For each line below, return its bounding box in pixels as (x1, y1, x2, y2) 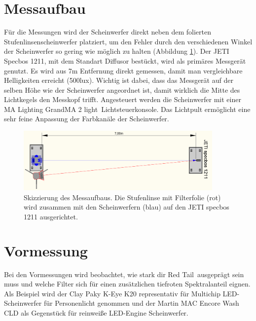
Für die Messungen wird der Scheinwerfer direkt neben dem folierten (4, 27, 211, 37)
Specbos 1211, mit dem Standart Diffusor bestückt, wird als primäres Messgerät (4, 55, 246, 66)
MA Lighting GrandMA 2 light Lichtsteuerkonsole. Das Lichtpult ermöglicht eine (4, 104, 251, 114)
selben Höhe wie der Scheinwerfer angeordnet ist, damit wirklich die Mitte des (4, 84, 240, 95)
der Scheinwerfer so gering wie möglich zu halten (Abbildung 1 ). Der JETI (4, 46, 229, 56)
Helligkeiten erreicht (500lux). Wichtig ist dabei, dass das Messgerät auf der (4, 75, 233, 85)
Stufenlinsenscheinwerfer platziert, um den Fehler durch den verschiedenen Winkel (4, 36, 253, 46)
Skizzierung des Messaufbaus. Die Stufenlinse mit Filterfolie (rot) (24, 192, 221, 202)
